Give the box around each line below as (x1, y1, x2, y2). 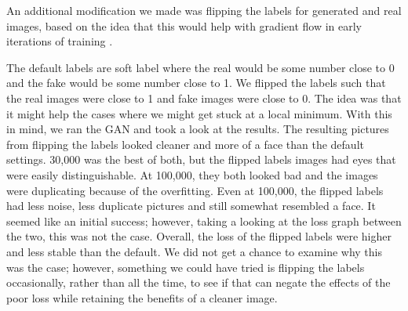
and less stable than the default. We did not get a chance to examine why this (6, 243, 383, 259)
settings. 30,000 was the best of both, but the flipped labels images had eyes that (6, 151, 396, 168)
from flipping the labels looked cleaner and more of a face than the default (6, 136, 364, 152)
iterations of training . (6, 33, 113, 49)
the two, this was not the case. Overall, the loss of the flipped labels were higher (6, 228, 392, 244)
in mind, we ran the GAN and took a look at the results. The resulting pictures (6, 121, 389, 137)
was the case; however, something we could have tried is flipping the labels (6, 259, 365, 275)
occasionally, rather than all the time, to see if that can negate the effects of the (6, 274, 391, 291)
